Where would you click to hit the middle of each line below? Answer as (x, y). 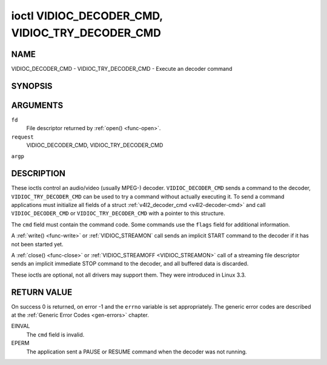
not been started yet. (37, 244)
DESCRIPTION (38, 173)
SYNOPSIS (32, 86)
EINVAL (21, 326)
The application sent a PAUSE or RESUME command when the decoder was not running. (137, 352)
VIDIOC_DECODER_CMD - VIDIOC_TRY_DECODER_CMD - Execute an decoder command (122, 68)
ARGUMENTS (37, 105)
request (23, 137)
